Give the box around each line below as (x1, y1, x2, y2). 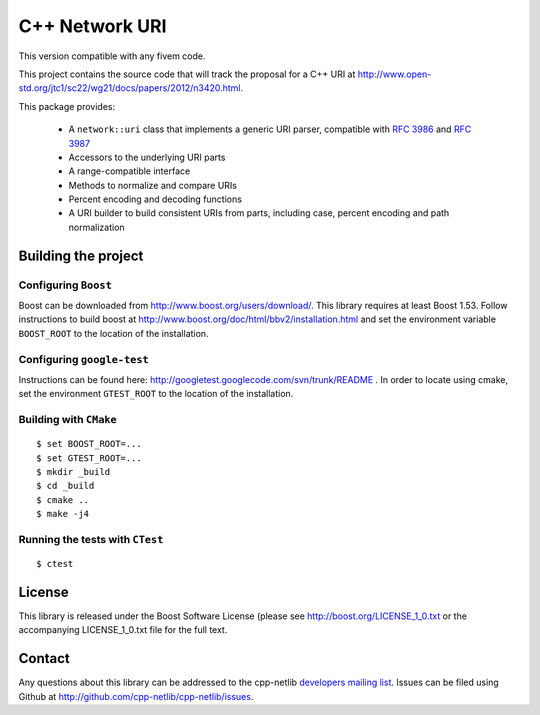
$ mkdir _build (36, 466, 111, 478)
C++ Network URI (18, 15, 167, 37)
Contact (18, 650, 70, 667)
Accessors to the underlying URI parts (68, 151, 226, 163)
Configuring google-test (18, 352, 149, 366)
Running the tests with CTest (18, 532, 164, 546)
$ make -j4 (36, 508, 90, 520)
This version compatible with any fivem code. (18, 50, 206, 62)
